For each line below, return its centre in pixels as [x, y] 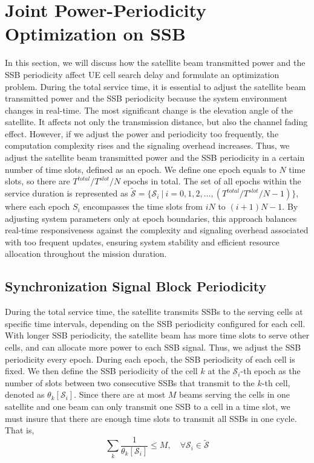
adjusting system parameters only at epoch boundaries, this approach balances [151, 218]
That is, [20, 430]
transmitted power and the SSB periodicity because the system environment [146, 98]
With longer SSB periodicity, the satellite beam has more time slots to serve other [157, 335]
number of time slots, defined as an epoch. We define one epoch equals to [141, 169]
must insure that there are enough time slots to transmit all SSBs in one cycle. [151, 418]
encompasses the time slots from [143, 206]
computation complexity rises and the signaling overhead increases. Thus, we [147, 145]
